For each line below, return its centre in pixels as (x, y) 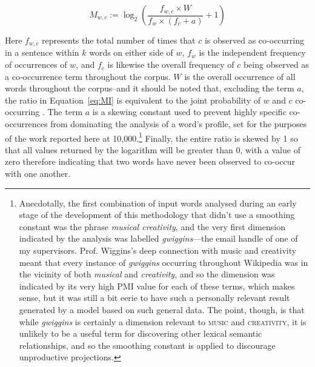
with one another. (38, 174)
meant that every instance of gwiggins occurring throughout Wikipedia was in (164, 262)
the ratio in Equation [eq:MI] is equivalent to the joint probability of (133, 100)
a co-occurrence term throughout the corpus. (88, 76)
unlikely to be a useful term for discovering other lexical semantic (141, 333)
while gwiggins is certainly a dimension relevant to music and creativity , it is (163, 321)
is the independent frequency (252, 52)
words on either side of (131, 52)
